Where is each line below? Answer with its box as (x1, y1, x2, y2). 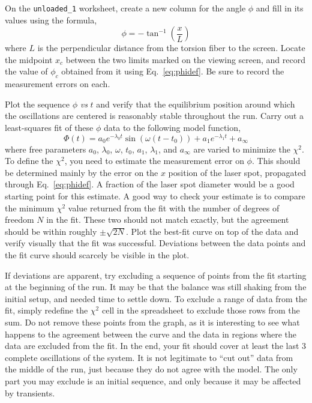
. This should (251, 154, 301, 167)
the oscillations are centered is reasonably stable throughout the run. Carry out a (5, 109, 304, 122)
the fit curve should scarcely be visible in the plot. (5, 249, 190, 261)
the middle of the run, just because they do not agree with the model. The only (5, 363, 298, 375)
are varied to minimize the (193, 142, 290, 155)
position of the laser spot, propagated (168, 166, 307, 178)
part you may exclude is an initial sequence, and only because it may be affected (5, 374, 301, 387)
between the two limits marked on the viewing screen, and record (65, 53, 305, 65)
